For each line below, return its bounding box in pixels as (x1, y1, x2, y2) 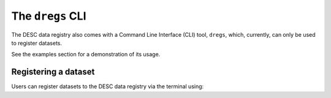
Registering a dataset (11, 67, 95, 77)
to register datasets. (11, 39, 63, 47)
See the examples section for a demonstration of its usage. (11, 51, 161, 58)
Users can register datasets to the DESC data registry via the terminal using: (11, 83, 204, 90)
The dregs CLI (11, 9, 86, 23)
